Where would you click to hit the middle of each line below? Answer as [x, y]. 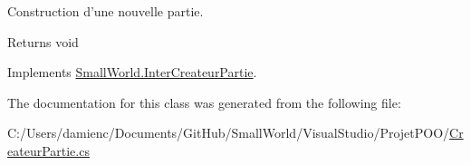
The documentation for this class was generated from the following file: [204, 102]
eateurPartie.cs [48, 150]
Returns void [43, 41]
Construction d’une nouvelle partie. [106, 11]
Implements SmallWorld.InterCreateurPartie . [132, 72]
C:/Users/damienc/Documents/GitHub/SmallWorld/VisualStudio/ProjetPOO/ [229, 133]
